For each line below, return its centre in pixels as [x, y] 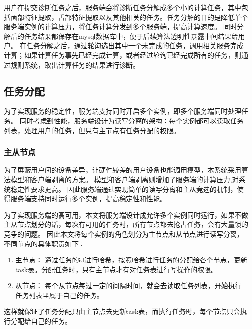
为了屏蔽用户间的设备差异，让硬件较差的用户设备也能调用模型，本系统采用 [123, 170]
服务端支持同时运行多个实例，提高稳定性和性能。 [88, 199]
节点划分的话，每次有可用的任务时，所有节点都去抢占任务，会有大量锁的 [133, 224]
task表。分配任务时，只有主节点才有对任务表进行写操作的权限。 [117, 269]
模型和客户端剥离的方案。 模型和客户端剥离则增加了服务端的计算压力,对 [125, 179]
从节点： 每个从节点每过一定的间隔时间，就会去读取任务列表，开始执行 [128, 286]
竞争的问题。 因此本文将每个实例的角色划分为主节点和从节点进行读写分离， [124, 234]
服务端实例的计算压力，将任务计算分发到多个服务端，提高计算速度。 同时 [120, 26]
